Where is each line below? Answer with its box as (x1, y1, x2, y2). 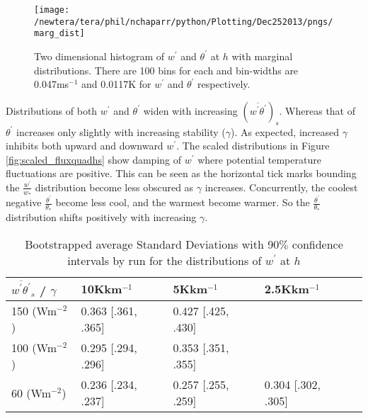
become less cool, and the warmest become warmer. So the (55, 195, 310, 210)
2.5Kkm (264, 281, 309, 298)
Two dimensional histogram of (34, 48, 165, 63)
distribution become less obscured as (35, 179, 194, 194)
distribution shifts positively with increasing (6, 210, 197, 224)
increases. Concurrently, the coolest (205, 179, 358, 194)
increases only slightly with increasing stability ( (16, 124, 226, 139)
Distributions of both (6, 103, 98, 118)
